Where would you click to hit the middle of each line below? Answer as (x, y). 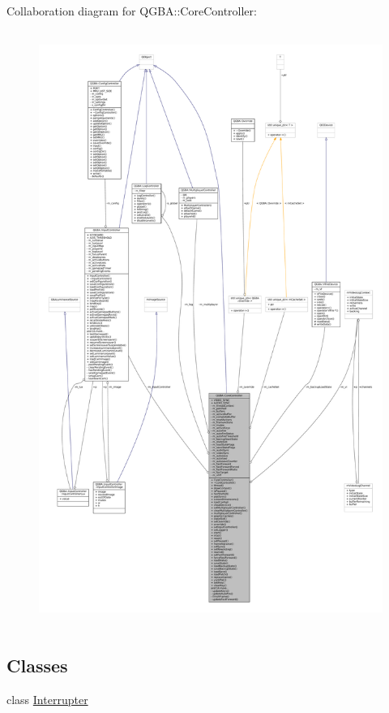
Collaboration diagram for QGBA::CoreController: (132, 11)
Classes (37, 665)
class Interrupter (47, 699)
